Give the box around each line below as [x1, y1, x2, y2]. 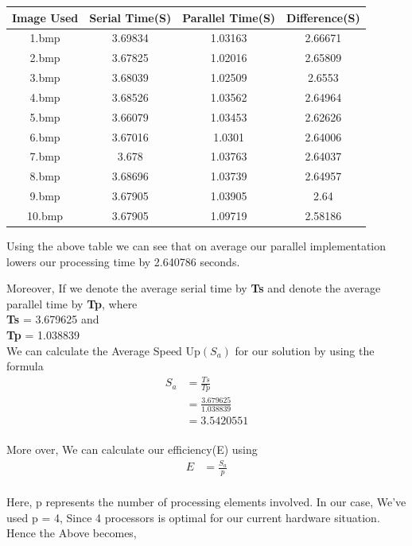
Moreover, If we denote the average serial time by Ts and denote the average [6, 280, 381, 296]
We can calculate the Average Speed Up [6, 342, 200, 358]
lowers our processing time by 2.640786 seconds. [6, 253, 240, 269]
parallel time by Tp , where [6, 295, 138, 312]
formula [6, 358, 44, 374]
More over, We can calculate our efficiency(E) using [6, 441, 258, 458]
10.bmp [27, 207, 64, 223]
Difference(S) [286, 9, 360, 25]
